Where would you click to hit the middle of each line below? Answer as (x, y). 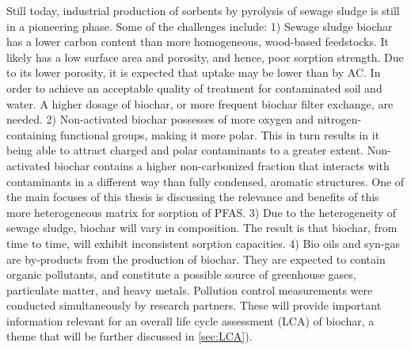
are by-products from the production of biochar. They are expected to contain (196, 259)
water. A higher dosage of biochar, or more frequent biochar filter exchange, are (200, 103)
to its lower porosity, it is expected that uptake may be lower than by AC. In (194, 72)
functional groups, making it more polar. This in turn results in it (220, 134)
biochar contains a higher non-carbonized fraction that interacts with (222, 165)
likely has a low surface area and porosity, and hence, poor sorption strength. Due (205, 57)
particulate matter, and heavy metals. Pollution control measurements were (190, 289)
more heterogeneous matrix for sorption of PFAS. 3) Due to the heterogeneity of (202, 212)
